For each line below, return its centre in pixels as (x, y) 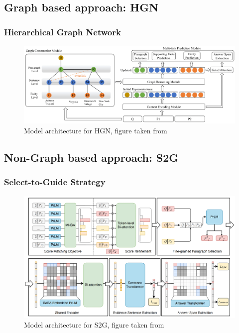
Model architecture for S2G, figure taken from (94, 325)
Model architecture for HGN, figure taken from (96, 130)
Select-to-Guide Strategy (55, 181)
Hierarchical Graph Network (62, 32)
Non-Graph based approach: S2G (91, 157)
